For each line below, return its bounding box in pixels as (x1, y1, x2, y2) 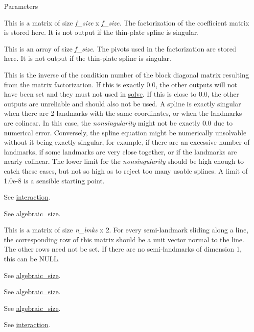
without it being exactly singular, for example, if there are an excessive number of (4, 137, 250, 147)
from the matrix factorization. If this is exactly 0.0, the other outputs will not (4, 79, 237, 89)
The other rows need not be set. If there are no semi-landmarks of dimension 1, (4, 244, 242, 254)
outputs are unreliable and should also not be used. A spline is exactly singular (4, 98, 241, 108)
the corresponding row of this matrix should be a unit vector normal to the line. (4, 234, 244, 244)
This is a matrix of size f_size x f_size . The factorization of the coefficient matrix (4, 17, 250, 27)
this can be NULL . (4, 254, 60, 264)
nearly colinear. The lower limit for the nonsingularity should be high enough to (4, 156, 244, 166)
